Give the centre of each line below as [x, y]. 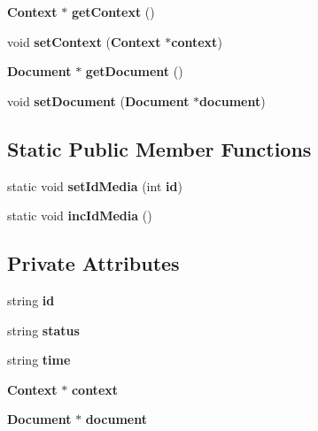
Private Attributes [93, 263]
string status [43, 330]
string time [39, 360]
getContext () [113, 12]
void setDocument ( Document [98, 100]
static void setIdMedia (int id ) [95, 185]
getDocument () [134, 71]
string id [31, 300]
